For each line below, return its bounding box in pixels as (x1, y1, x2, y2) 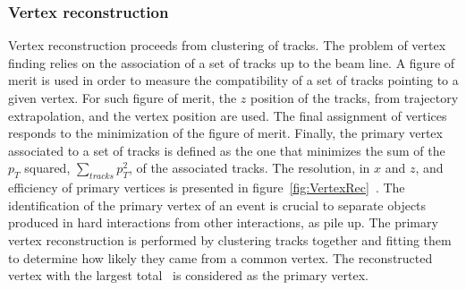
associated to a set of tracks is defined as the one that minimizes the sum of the (8, 141, 445, 159)
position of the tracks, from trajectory (250, 89, 459, 107)
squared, (24, 158, 71, 177)
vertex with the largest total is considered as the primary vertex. (8, 266, 369, 285)
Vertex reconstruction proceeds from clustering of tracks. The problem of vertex (8, 36, 446, 55)
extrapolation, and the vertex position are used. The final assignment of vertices (8, 106, 447, 124)
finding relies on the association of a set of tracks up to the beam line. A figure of (8, 53, 455, 72)
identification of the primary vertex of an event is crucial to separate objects (8, 195, 427, 214)
